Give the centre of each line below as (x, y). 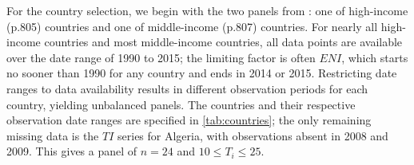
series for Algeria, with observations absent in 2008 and (253, 135)
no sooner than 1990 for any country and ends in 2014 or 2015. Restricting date (202, 73)
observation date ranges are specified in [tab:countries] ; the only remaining (189, 120)
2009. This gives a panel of (72, 151)
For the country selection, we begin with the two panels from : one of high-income (207, 10)
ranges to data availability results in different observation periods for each (187, 88)
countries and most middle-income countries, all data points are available (223, 42)
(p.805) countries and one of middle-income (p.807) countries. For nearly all (192, 26)
